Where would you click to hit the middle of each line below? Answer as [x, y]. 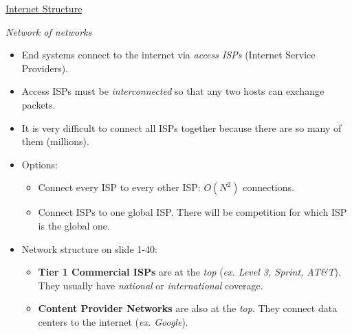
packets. [38, 104]
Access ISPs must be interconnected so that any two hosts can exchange [173, 91]
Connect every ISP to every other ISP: [119, 187]
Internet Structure [44, 8]
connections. [268, 187]
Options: [40, 164]
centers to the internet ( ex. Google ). [113, 321]
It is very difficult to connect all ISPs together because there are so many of [181, 127]
